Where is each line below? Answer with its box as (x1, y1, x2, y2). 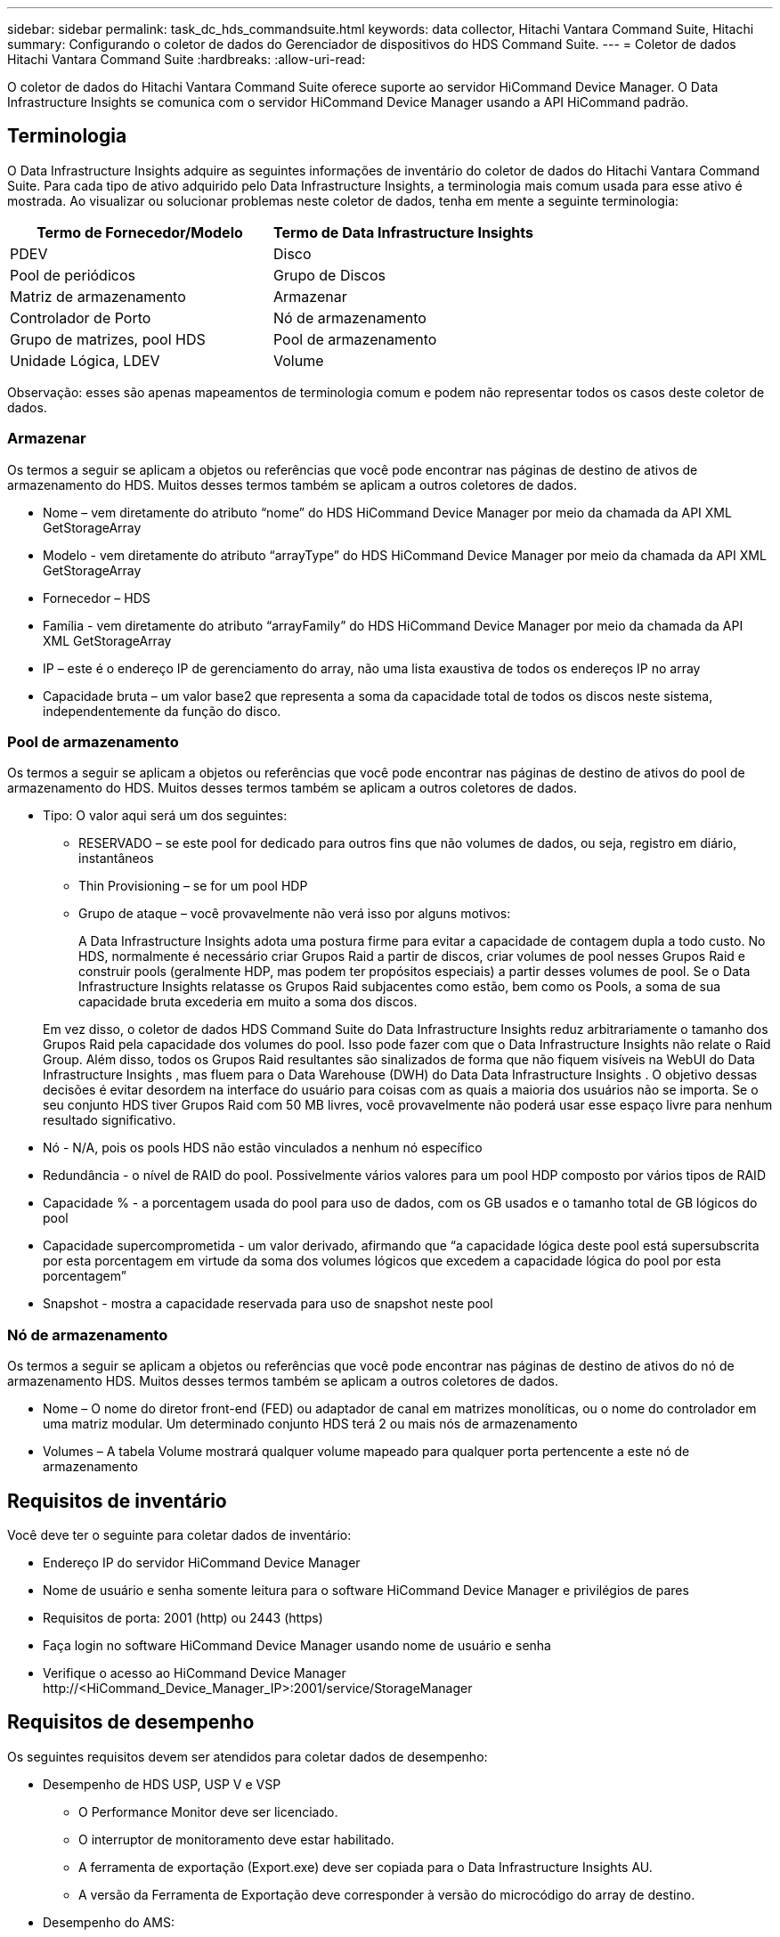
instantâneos (78, 850, 154, 867)
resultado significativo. (43, 1112, 176, 1128)
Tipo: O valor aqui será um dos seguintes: (43, 808, 288, 824)
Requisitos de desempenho (7, 1711, 255, 1734)
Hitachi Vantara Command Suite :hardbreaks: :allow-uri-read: (7, 52, 366, 67)
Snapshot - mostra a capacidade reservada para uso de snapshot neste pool (43, 1296, 493, 1312)
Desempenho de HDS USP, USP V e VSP (43, 1776, 281, 1792)
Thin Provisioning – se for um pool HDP (78, 878, 308, 894)
